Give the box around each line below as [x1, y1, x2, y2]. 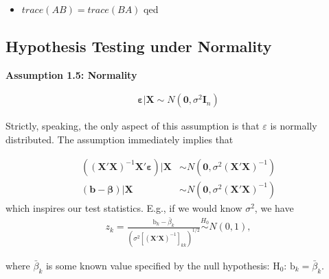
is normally [270, 119, 317, 133]
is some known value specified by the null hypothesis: [45, 258, 270, 272]
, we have [254, 200, 294, 215]
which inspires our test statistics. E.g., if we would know [5, 200, 242, 215]
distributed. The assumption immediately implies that [5, 132, 234, 147]
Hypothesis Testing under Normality [5, 35, 272, 56]
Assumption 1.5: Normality [5, 67, 137, 82]
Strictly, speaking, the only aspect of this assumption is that [5, 119, 260, 133]
